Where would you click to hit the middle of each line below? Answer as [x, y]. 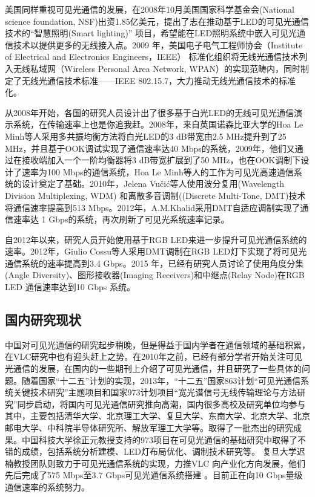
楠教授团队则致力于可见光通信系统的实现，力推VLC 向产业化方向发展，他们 [155, 463]
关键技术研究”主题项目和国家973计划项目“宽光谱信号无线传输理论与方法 [155, 392]
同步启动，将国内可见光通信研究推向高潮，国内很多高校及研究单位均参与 [161, 404]
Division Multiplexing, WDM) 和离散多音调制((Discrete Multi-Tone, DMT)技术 [155, 195]
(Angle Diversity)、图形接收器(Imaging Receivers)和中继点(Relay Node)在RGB [155, 275]
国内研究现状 [43, 320]
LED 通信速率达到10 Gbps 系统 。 [70, 287]
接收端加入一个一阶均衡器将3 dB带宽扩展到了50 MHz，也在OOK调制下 [161, 160]
